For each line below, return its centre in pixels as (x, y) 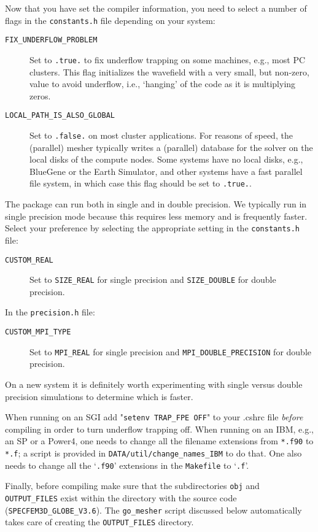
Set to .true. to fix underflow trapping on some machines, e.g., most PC (168, 59)
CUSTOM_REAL (29, 260)
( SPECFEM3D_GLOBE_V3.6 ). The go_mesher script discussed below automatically (153, 510)
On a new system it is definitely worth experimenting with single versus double (154, 384)
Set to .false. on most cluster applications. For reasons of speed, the (161, 135)
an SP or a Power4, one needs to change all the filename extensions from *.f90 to (159, 441)
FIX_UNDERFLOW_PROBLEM (51, 40)
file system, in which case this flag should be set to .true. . (141, 183)
